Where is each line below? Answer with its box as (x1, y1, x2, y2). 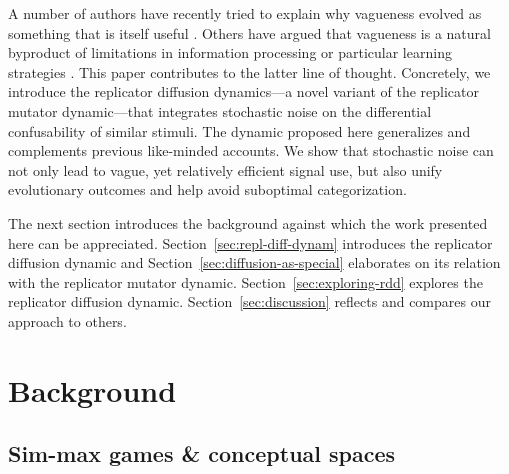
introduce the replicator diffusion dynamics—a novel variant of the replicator (8, 81, 479, 102)
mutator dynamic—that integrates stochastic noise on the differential (8, 100, 432, 121)
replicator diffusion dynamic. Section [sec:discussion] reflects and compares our (8, 291, 491, 312)
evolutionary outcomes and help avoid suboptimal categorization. (8, 179, 407, 200)
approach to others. (8, 310, 127, 331)
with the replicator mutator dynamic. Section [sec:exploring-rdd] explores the (8, 271, 483, 292)
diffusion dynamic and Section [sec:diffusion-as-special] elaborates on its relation (8, 252, 501, 273)
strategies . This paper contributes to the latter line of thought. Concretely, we (8, 61, 491, 82)
